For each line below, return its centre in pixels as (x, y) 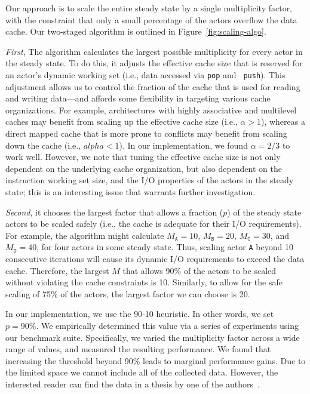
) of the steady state (264, 212)
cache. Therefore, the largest (57, 270)
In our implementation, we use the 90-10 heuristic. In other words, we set (140, 314)
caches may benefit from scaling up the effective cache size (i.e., (122, 121)
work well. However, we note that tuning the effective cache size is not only (143, 157)
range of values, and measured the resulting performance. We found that (138, 349)
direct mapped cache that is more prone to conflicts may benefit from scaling (146, 133)
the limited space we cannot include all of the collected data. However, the (142, 372)
